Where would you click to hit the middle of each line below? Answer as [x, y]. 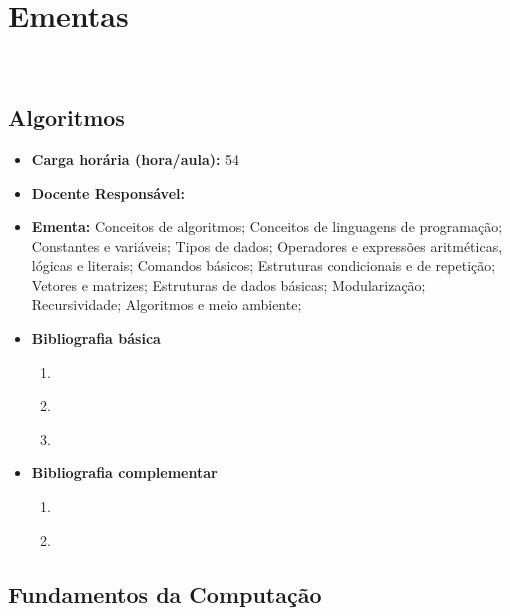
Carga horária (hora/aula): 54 [135, 158]
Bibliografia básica [96, 338]
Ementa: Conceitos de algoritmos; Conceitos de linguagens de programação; [267, 226]
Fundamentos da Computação [165, 593]
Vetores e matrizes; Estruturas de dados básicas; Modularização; [228, 284]
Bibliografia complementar [124, 472]
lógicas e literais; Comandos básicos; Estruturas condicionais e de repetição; [263, 265]
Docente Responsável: [108, 192]
